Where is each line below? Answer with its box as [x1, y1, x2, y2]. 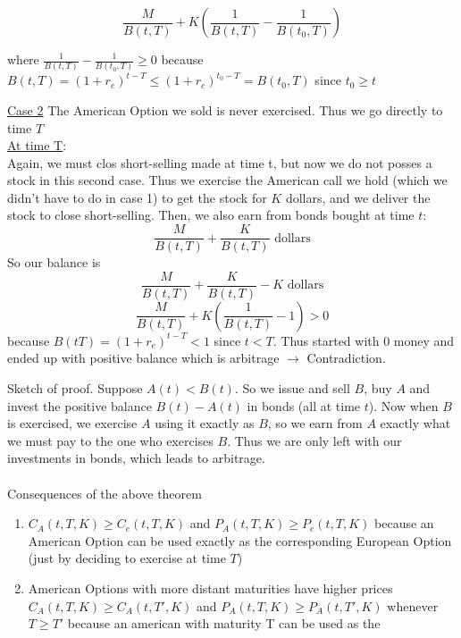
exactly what [380, 414, 451, 432]
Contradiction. [306, 348, 386, 367]
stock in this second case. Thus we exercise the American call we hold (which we [7, 171, 448, 189]
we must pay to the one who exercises [7, 431, 214, 449]
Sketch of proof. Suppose [7, 378, 143, 397]
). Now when [368, 396, 439, 415]
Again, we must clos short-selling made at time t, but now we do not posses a [7, 153, 432, 172]
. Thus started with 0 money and [272, 331, 455, 349]
